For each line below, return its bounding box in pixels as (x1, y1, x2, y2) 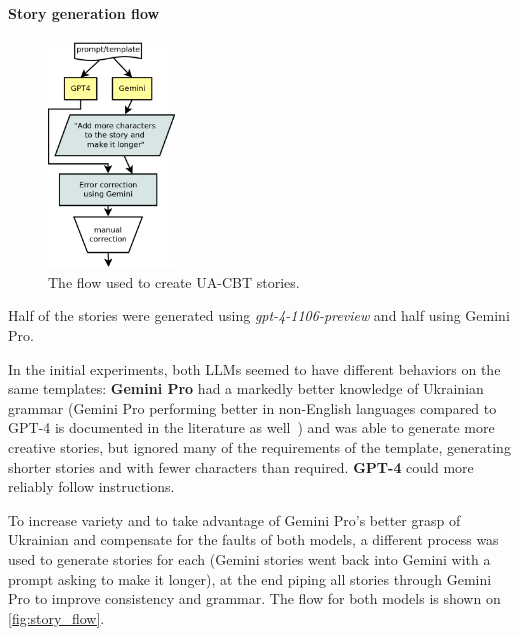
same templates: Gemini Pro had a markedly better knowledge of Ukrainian (8, 378, 484, 399)
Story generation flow (8, 2, 160, 23)
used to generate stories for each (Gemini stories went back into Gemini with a (8, 548, 491, 569)
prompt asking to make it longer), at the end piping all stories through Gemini (8, 568, 492, 589)
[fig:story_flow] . (8, 607, 105, 628)
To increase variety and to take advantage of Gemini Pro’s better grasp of (8, 509, 461, 530)
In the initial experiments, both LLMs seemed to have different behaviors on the (8, 358, 501, 379)
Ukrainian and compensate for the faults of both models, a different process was (8, 529, 499, 550)
